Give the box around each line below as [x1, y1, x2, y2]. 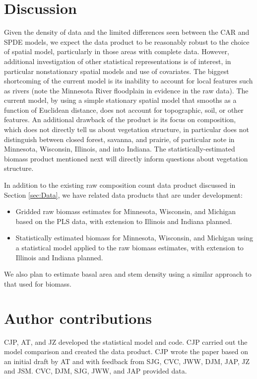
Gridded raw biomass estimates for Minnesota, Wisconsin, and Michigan [15, 206, 236, 217]
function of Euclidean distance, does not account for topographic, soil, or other [4, 104, 244, 115]
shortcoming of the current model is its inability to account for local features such [4, 76, 253, 86]
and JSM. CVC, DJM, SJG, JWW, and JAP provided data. [4, 366, 187, 376]
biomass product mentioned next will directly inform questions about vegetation [4, 153, 248, 163]
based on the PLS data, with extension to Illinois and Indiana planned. [15, 216, 232, 226]
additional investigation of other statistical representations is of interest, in [4, 56, 231, 66]
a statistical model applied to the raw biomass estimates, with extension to [15, 242, 244, 252]
